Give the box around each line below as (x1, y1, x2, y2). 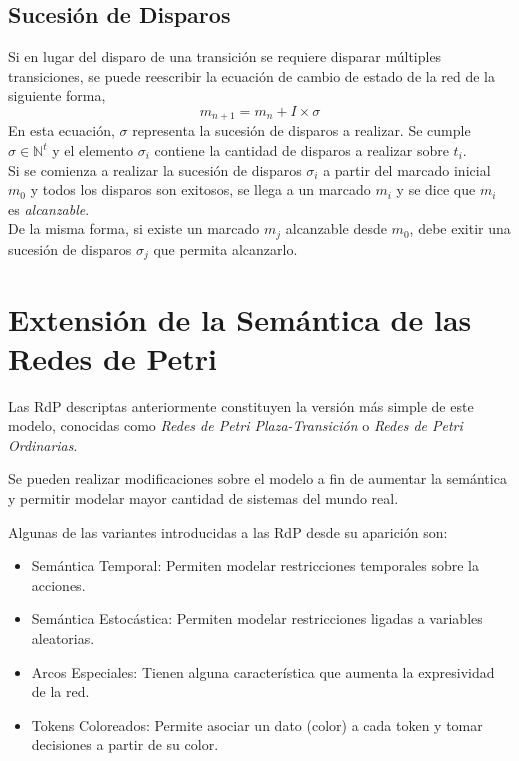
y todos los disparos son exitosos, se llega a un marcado (30, 179, 371, 200)
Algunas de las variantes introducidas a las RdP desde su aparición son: (8, 521, 448, 542)
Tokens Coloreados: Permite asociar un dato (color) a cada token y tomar (31, 714, 483, 735)
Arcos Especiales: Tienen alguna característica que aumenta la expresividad (31, 661, 495, 682)
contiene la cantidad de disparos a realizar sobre (154, 140, 449, 161)
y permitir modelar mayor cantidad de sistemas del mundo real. (8, 488, 399, 508)
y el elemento (52, 140, 134, 161)
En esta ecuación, (8, 120, 115, 141)
